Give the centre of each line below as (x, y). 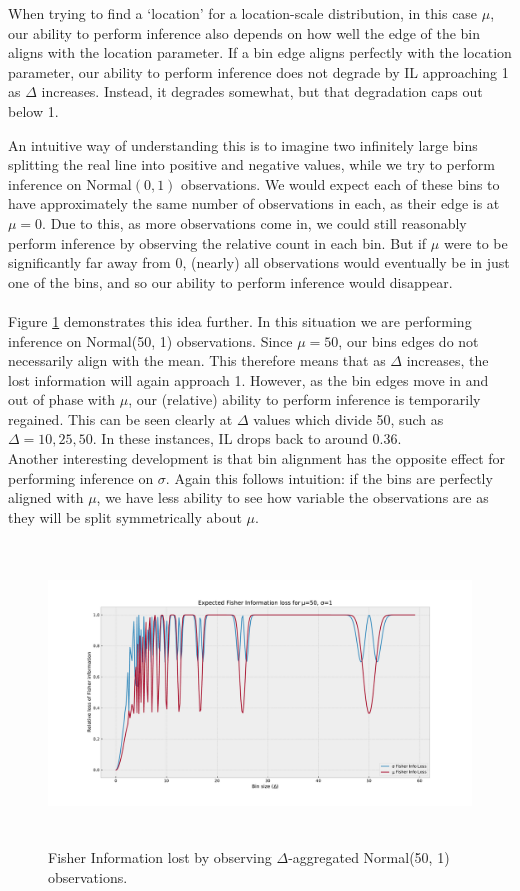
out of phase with (62, 399)
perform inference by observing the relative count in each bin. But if (217, 242)
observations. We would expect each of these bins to (340, 183)
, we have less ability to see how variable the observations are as (292, 497)
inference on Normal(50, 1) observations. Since (150, 340)
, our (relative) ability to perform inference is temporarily (304, 399)
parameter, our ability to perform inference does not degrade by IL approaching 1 (258, 71)
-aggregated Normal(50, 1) (369, 857)
